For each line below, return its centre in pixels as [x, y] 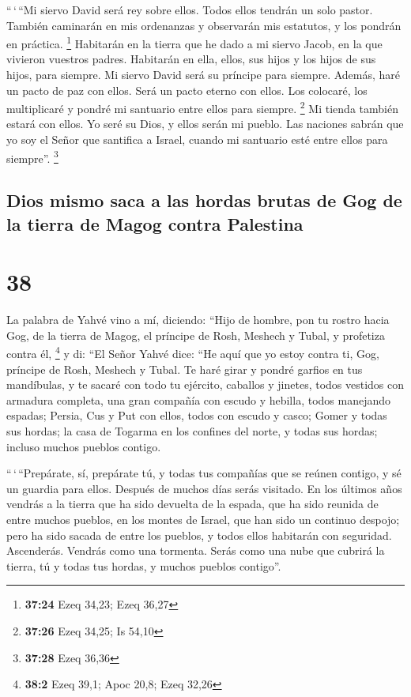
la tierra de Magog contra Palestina [155, 223]
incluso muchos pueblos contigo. [84, 446]
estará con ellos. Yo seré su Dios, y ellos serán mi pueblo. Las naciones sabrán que [205, 124]
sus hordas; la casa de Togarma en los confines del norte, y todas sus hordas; [192, 431]
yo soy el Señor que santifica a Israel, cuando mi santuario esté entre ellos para [197, 139]
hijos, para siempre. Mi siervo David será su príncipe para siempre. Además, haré [204, 75]
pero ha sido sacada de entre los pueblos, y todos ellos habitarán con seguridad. [199, 535]
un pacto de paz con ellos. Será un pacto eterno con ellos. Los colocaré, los [187, 90]
